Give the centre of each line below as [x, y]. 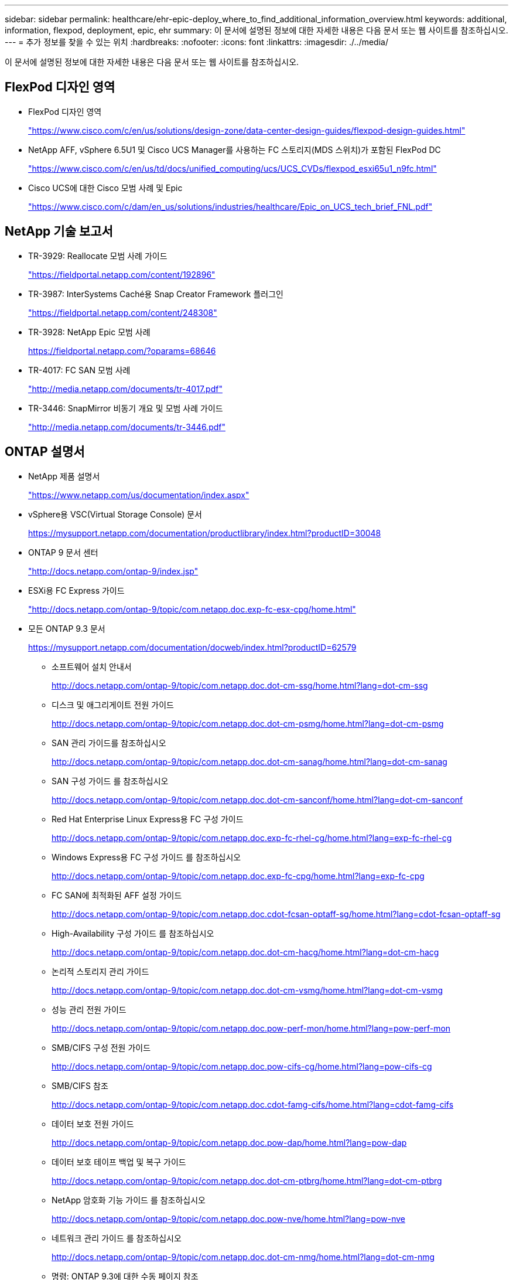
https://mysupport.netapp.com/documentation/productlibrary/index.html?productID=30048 [205, 533]
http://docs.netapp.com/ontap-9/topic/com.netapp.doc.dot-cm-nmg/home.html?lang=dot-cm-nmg [243, 1257]
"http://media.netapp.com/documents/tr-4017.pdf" [125, 389]
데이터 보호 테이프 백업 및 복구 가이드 [119, 1162]
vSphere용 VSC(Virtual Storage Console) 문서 [115, 514]
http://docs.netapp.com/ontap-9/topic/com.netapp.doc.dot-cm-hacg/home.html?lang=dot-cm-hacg [245, 952]
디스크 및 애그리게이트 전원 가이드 [113, 704]
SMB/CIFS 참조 [80, 1085]
